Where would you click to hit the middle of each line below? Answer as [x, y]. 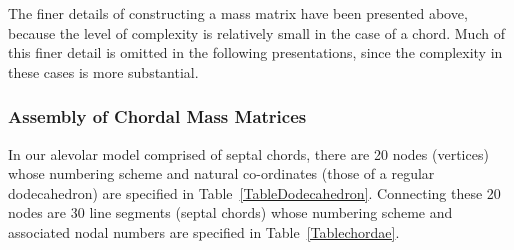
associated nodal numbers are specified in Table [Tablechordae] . [204, 231]
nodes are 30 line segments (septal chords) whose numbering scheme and [230, 212]
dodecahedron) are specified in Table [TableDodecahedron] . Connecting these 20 [254, 192]
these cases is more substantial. [103, 71]
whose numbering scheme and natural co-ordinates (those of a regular [221, 173]
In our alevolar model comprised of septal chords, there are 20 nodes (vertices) [248, 153]
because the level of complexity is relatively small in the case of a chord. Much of [256, 32]
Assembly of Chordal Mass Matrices [157, 116]
